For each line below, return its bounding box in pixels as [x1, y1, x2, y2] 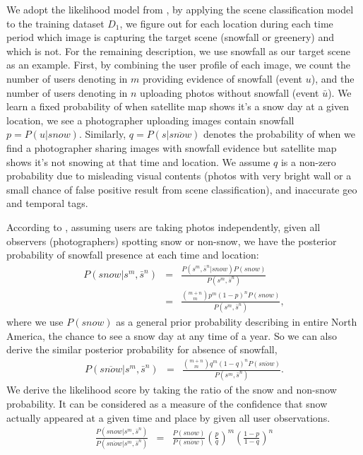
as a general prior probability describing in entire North [116, 314, 357, 329]
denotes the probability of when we [203, 126, 355, 141]
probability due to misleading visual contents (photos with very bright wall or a [6, 168, 352, 183]
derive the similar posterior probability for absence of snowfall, [6, 342, 278, 357]
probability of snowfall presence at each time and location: [6, 247, 259, 262]
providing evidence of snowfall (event [142, 71, 303, 85]
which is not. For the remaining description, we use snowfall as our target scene [6, 43, 350, 58]
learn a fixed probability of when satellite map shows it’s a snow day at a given [6, 99, 350, 114]
